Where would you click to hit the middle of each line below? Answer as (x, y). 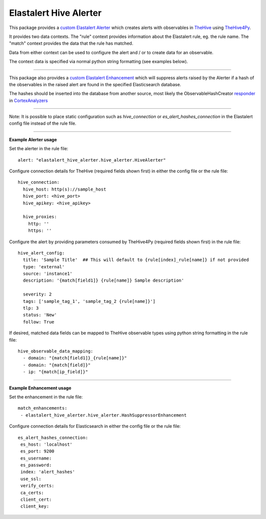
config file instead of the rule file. (43, 124)
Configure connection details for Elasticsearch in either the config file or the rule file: (95, 426)
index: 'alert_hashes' (48, 472)
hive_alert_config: (41, 253)
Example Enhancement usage (40, 388)
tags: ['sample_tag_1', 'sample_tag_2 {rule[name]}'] (89, 301)
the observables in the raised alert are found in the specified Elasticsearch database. (95, 84)
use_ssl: (31, 479)
